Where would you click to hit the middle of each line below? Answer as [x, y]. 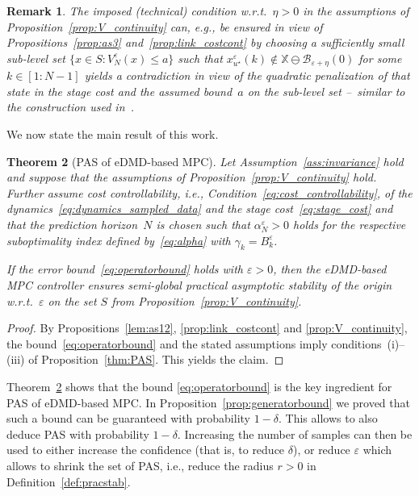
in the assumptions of [356, 10]
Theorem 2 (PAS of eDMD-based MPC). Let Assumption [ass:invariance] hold [205, 161]
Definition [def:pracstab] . [69, 481]
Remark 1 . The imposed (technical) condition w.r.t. [137, 10]
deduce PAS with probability [78, 433]
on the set [72, 300]
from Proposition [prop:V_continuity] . [207, 300]
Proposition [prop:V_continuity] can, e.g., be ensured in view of [165, 26]
